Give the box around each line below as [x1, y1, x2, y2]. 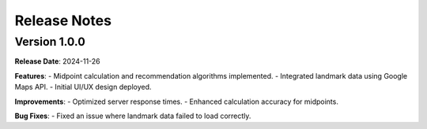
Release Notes [14, 12, 112, 29]
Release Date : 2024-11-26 [14, 57, 100, 66]
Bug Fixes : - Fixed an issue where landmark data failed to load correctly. [14, 111, 251, 120]
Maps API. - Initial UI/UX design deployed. [14, 83, 152, 92]
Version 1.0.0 [14, 35, 86, 49]
